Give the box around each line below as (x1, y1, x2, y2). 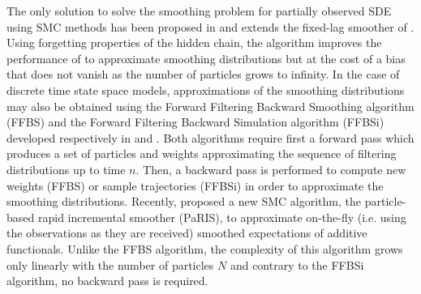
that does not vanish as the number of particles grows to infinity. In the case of (6, 66, 400, 83)
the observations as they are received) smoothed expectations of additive (6, 224, 367, 241)
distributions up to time (6, 160, 126, 177)
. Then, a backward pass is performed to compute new (135, 160, 406, 177)
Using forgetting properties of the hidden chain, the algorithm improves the (6, 34, 382, 51)
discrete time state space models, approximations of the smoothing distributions (6, 81, 405, 98)
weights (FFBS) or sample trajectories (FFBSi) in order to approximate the (6, 177, 384, 194)
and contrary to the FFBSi (230, 256, 364, 273)
